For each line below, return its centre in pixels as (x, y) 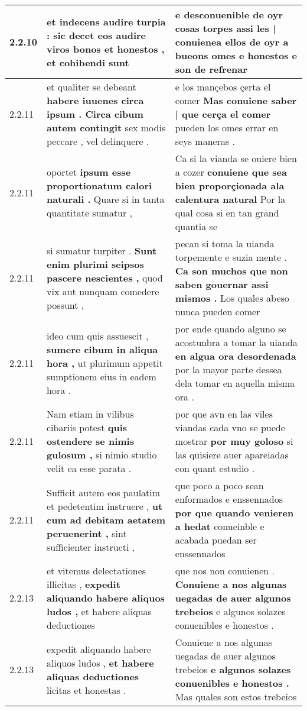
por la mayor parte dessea (228, 369)
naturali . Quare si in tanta (106, 199)
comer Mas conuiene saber (236, 100)
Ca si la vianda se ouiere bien (236, 158)
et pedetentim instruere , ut (105, 506)
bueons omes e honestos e (236, 55)
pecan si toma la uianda (225, 243)
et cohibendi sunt (88, 62)
